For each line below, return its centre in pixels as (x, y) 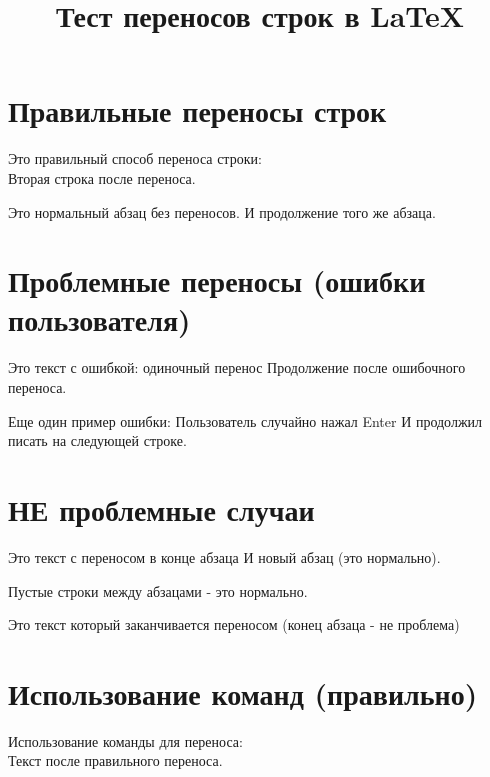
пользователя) (99, 319)
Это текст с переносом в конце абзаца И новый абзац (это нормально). (224, 556)
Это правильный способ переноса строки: (135, 158)
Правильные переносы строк (197, 110)
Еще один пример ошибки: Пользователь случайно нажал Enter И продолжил (245, 420)
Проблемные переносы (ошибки (217, 280)
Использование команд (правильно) (243, 692)
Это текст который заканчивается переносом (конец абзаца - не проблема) (234, 624)
